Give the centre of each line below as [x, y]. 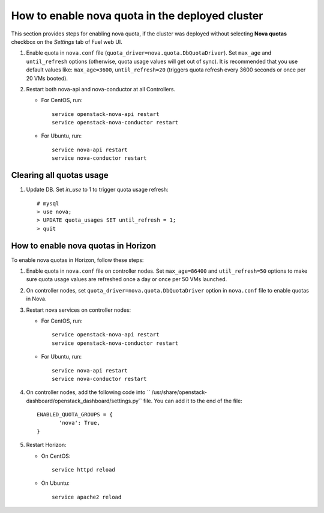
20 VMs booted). [47, 78]
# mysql [48, 203]
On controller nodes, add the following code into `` [88, 392]
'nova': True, [79, 423]
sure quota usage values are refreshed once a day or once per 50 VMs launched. [127, 279]
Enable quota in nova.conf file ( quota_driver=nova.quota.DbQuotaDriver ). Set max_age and [149, 53]
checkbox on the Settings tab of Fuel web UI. [67, 41]
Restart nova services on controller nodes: [79, 310]
